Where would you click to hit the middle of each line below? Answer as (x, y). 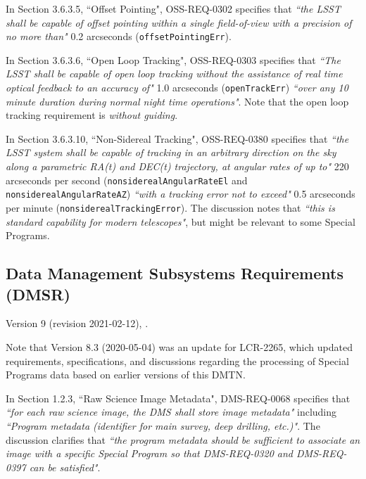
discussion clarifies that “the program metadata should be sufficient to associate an (183, 439)
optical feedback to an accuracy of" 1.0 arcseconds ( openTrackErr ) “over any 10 (177, 88)
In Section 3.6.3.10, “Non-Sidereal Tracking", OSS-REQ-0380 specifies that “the (177, 138)
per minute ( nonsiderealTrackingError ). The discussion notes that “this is (170, 207)
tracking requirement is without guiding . (92, 115)
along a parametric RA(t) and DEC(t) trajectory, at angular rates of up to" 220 (177, 166)
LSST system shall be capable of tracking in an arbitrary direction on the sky (171, 152)
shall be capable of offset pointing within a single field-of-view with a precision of (179, 22)
